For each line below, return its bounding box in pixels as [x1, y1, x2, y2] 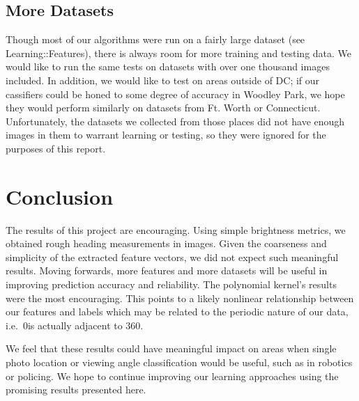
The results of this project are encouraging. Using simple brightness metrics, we [6, 222, 346, 237]
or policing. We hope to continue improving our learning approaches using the [6, 368, 339, 383]
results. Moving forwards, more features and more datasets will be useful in [6, 263, 328, 278]
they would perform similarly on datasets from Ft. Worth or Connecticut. [6, 100, 321, 115]
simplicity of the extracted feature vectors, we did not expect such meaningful [6, 249, 339, 264]
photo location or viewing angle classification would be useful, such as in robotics [6, 355, 353, 370]
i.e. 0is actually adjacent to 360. [6, 317, 144, 332]
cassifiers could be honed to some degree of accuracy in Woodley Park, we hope [6, 86, 345, 101]
